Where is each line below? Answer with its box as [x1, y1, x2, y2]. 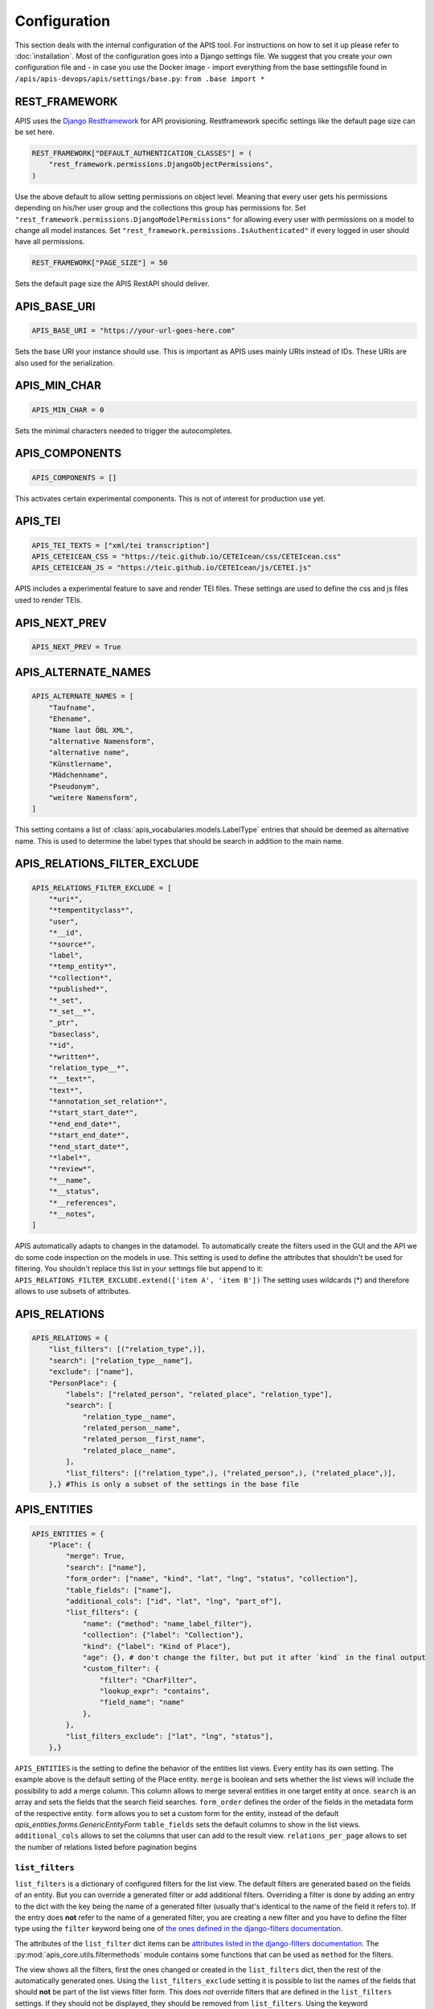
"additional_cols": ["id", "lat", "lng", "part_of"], [65, 1596, 282, 1606]
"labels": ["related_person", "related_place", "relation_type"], [65, 1389, 334, 1398]
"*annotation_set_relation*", [48, 1097, 168, 1107]
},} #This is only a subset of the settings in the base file [48, 1479, 299, 1489]
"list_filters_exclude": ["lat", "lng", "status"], [65, 1732, 274, 1741]
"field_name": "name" [99, 1698, 185, 1707]
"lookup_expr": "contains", [99, 1687, 211, 1696]
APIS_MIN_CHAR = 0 [31, 405, 104, 414]
